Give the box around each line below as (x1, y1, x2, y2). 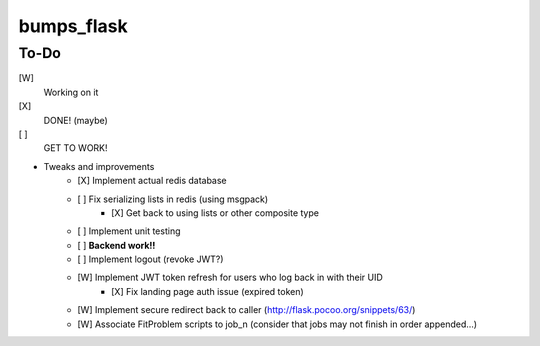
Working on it (43, 86, 99, 98)
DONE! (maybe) (43, 114, 109, 126)
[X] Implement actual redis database (77, 175, 227, 187)
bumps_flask (18, 15, 129, 37)
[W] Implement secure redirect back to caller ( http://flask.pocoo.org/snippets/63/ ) (77, 304, 416, 316)
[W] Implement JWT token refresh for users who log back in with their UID (77, 271, 384, 284)
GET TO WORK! (43, 142, 109, 154)
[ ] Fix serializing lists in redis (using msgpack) (77, 193, 269, 205)
